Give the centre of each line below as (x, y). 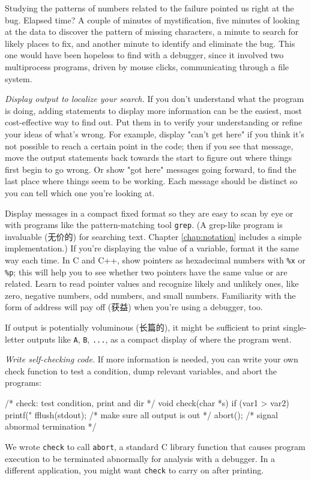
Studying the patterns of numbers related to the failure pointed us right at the (149, 8)
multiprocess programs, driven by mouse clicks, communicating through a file (147, 66)
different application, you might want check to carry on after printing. (134, 470)
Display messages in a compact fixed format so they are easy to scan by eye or (149, 213)
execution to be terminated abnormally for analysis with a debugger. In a (140, 458)
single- (295, 327)
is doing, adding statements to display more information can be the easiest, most (153, 110)
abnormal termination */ (51, 426)
